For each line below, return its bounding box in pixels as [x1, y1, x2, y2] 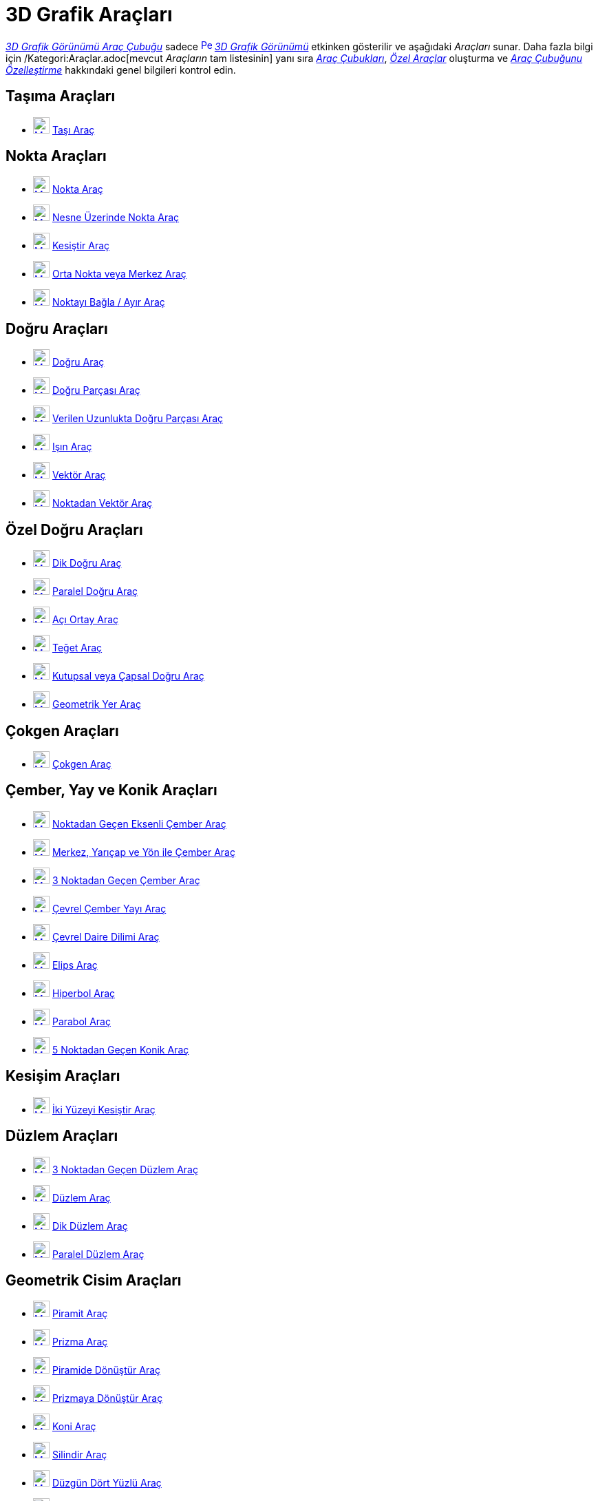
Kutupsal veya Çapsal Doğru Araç [52, 670, 204, 682]
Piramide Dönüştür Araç [52, 1364, 161, 1376]
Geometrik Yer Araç [52, 698, 141, 711]
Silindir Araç [52, 1449, 107, 1461]
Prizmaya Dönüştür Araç [52, 1392, 163, 1405]
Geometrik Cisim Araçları [6, 1271, 182, 1289]
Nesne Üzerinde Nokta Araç [52, 211, 180, 224]
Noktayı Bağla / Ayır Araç [52, 296, 165, 308]
